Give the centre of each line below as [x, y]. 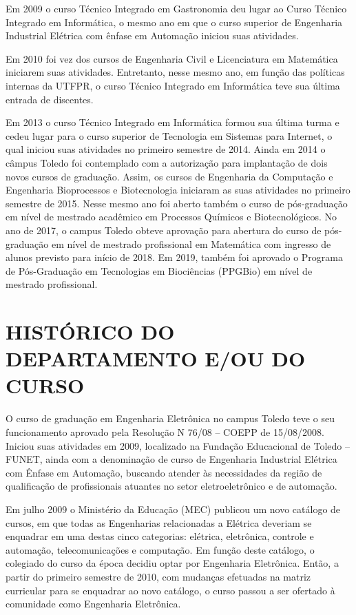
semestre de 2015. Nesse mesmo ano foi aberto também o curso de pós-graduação [177, 203]
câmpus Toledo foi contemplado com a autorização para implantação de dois [167, 162]
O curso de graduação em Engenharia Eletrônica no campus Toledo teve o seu [170, 418]
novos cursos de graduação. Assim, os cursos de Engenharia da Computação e [169, 176]
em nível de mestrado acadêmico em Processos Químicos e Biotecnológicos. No [171, 217]
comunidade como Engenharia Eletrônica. [93, 604]
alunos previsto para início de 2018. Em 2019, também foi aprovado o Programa [174, 257]
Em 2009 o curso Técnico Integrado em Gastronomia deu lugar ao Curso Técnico [176, 8]
